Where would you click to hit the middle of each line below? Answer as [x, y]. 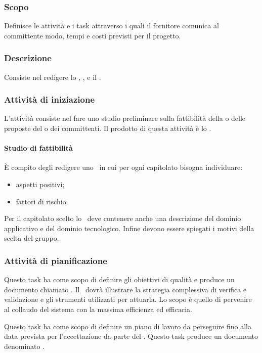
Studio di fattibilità [38, 148]
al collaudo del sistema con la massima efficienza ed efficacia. [98, 309]
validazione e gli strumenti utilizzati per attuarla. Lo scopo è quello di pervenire [128, 299]
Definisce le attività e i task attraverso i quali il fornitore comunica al [112, 26]
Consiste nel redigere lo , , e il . [53, 77]
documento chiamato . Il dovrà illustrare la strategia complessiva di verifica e [125, 289]
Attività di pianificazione [56, 260]
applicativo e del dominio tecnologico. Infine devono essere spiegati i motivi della [129, 228]
